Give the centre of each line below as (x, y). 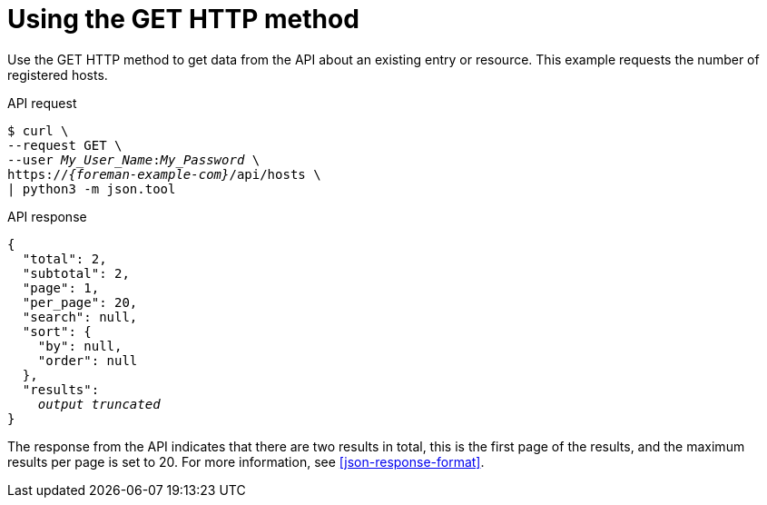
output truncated (99, 404)
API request (42, 103)
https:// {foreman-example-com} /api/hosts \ (164, 174)
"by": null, (80, 346)
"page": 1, (61, 287)
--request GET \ (65, 145)
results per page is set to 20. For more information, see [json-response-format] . (246, 461)
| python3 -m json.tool (92, 188)
